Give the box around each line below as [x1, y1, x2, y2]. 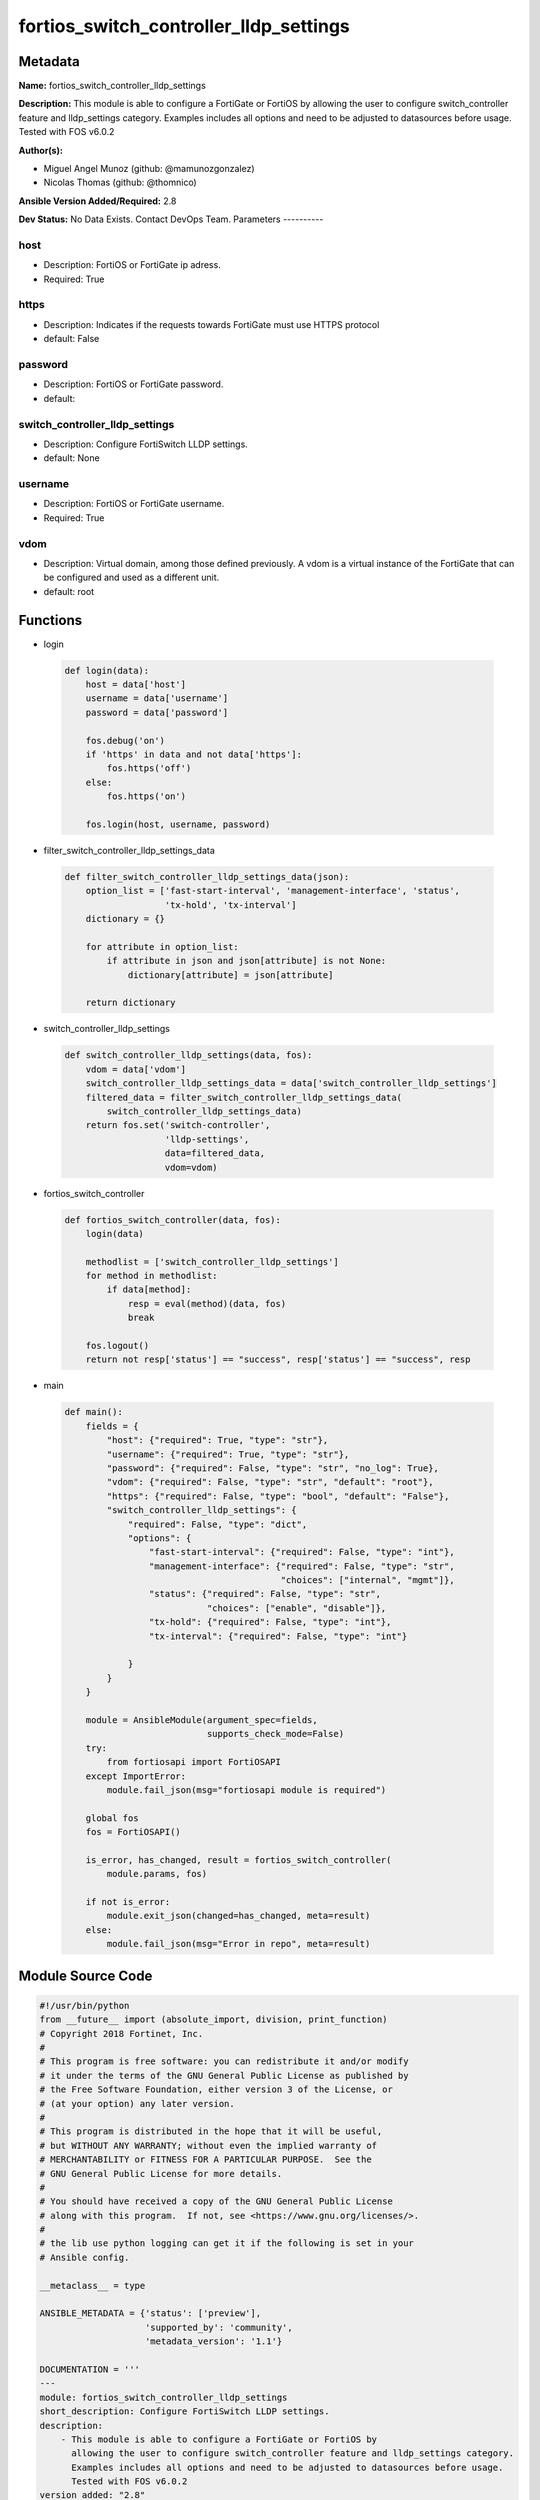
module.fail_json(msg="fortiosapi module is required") [106, 1784, 387, 1795]
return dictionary [85, 997, 176, 1009]
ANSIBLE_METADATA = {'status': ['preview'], [39, 2308, 262, 2319]
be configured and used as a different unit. [43, 571, 220, 584]
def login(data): [64, 665, 150, 676]
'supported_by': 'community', [145, 2321, 294, 2333]
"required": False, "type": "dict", [127, 1518, 308, 1530]
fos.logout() [85, 1340, 150, 1352]
